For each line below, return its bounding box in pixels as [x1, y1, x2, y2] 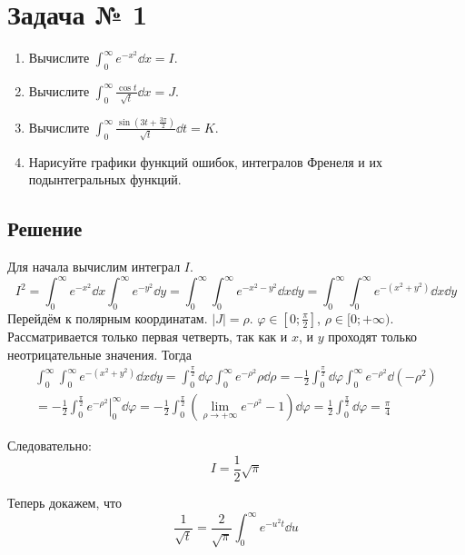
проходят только [328, 326, 418, 345]
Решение [7, 214, 83, 243]
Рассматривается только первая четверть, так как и [7, 326, 288, 345]
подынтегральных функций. [28, 170, 182, 189]
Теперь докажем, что [7, 492, 123, 511]
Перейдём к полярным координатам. [7, 308, 208, 327]
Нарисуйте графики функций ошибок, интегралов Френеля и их [28, 152, 382, 171]
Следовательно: [7, 436, 92, 455]
